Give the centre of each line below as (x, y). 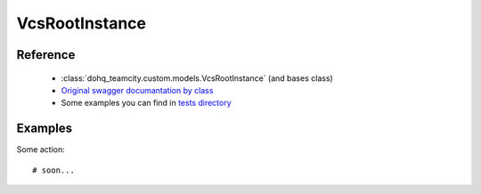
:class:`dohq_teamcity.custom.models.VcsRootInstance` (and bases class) (197, 78)
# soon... (53, 170)
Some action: (41, 150)
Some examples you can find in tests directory (146, 103)
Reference (46, 55)
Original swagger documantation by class (137, 90)
